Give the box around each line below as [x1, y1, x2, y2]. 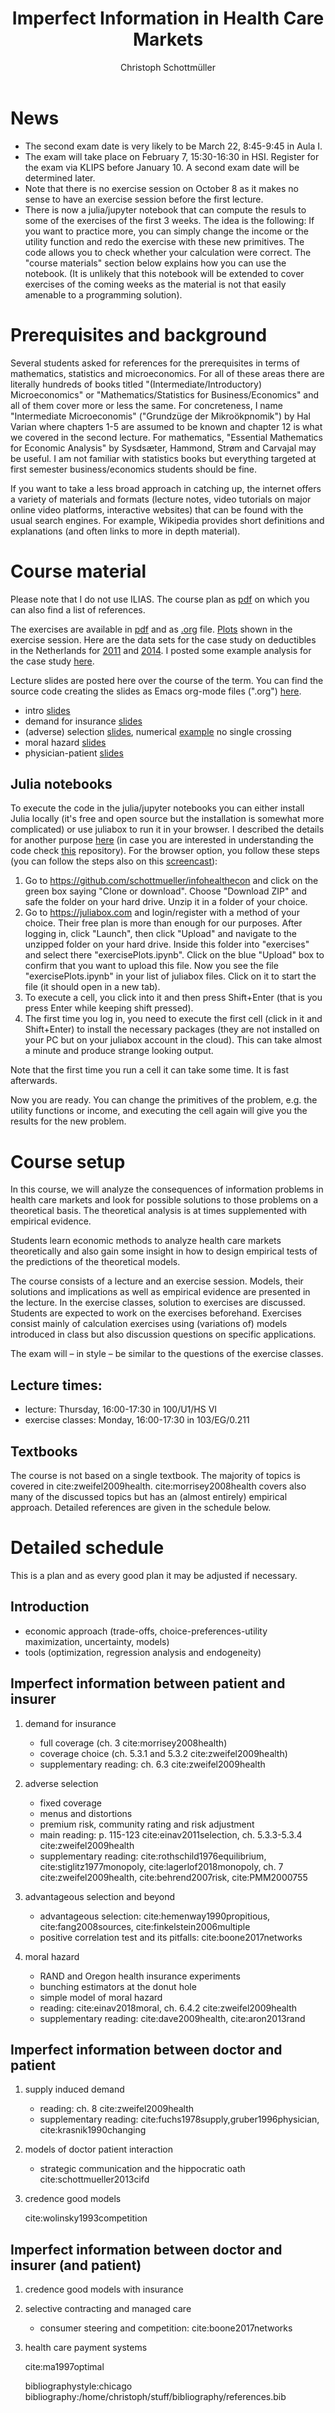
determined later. [24, 172, 96, 184]
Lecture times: [10, 1377, 103, 1394]
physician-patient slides [24, 747, 124, 759]
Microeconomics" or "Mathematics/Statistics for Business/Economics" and [10, 388, 320, 401]
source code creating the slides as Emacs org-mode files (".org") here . [10, 685, 302, 697]
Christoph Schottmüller [120, 61, 216, 73]
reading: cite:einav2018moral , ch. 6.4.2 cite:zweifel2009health [39, 2002, 298, 2014]
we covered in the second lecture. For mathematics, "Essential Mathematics [10, 431, 323, 443]
